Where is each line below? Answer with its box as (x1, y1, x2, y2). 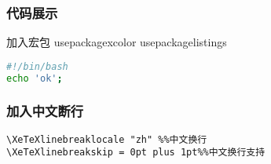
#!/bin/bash (6, 60, 68, 72)
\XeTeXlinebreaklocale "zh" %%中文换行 (6, 133, 207, 145)
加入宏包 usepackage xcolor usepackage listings (6, 34, 227, 50)
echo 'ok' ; (6, 72, 63, 84)
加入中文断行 (6, 101, 84, 121)
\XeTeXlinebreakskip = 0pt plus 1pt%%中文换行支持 (6, 147, 266, 159)
